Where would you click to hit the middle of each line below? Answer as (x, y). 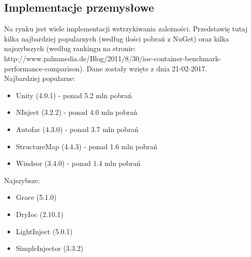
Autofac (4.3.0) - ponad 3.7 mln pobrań (77, 129)
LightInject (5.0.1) (44, 231)
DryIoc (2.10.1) (40, 214)
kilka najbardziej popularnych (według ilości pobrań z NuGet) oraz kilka (117, 38)
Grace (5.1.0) (36, 197)
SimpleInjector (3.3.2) (49, 248)
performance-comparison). (44, 68)
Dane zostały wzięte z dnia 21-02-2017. (147, 68)
